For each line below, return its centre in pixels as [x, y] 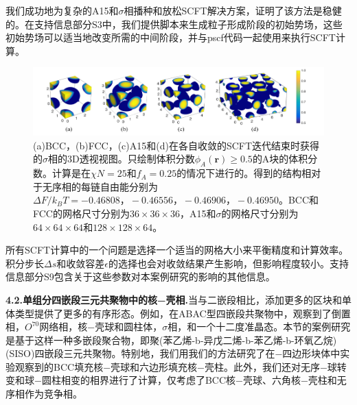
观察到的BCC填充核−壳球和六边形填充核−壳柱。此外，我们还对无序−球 [176, 366]
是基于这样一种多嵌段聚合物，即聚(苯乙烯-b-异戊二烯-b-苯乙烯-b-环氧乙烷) [171, 340]
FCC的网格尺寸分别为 [81, 213]
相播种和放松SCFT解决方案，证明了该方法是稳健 [233, 10]
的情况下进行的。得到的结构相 [244, 173]
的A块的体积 [280, 159]
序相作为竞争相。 [44, 394]
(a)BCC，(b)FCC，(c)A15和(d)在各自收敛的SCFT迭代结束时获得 [176, 145]
